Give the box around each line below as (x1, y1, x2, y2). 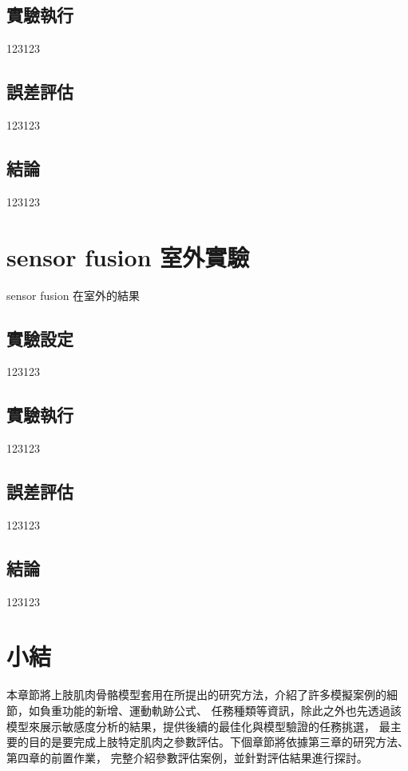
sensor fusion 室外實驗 (6, 240, 250, 273)
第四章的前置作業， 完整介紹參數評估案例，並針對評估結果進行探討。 (6, 749, 368, 765)
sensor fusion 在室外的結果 (6, 286, 141, 303)
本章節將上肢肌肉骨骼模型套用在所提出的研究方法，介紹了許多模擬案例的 (6, 686, 386, 703)
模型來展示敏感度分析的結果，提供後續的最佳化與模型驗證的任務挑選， (6, 717, 375, 734)
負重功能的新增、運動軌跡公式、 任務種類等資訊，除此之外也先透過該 (39, 702, 402, 719)
